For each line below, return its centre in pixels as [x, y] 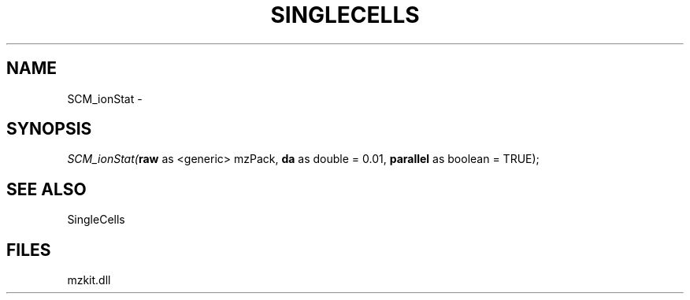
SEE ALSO [46, 189]
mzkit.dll [89, 280]
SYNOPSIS [49, 129]
